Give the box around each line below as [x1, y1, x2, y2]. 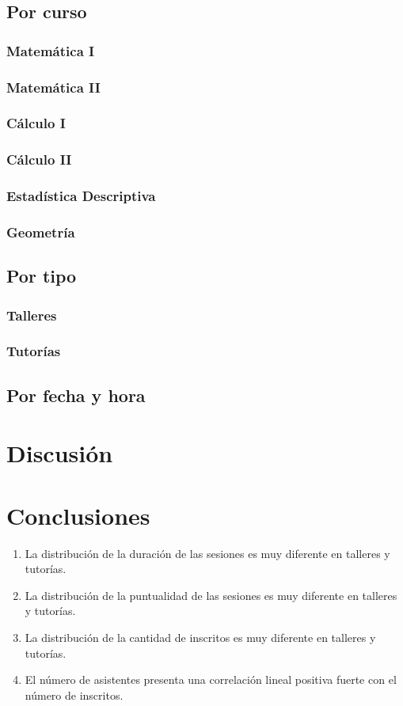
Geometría [6, 222, 75, 241]
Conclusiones [6, 499, 150, 531]
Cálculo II [6, 150, 72, 169]
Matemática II [6, 77, 101, 97]
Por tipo [6, 264, 77, 288]
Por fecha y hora [6, 382, 146, 407]
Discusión [6, 437, 113, 469]
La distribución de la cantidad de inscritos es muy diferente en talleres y [25, 628, 376, 645]
